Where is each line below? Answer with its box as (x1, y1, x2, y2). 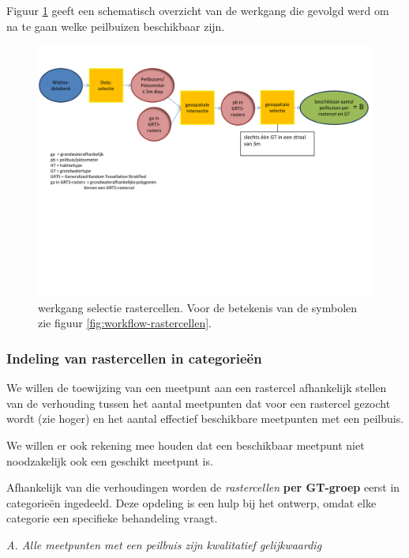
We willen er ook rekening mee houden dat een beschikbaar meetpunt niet (6, 436, 365, 453)
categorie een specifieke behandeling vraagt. (6, 510, 218, 526)
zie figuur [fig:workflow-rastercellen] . (38, 315, 212, 331)
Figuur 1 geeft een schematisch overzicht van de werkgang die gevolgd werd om (6, 2, 389, 18)
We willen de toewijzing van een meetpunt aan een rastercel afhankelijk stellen (6, 379, 387, 396)
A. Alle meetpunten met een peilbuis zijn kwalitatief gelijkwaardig (6, 536, 322, 552)
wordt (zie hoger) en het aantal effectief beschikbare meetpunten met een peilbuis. (6, 410, 404, 427)
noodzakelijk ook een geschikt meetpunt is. (6, 452, 213, 469)
